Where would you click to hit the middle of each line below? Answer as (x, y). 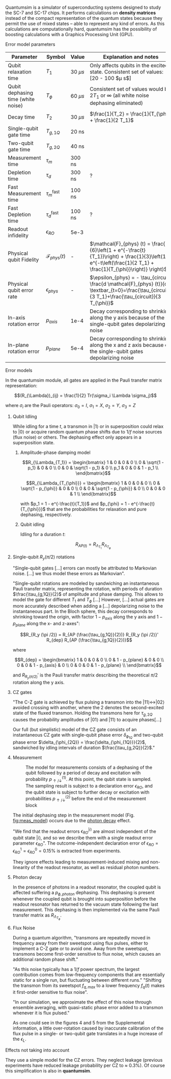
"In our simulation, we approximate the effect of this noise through (82, 1002)
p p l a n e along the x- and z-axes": (46, 624)
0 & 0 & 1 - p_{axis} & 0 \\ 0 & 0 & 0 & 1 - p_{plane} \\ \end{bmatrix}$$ (89, 665)
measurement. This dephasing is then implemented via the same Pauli (86, 910)
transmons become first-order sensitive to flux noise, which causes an (87, 954)
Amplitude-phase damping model (55, 452)
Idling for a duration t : (43, 534)
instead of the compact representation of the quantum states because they (84, 18)
